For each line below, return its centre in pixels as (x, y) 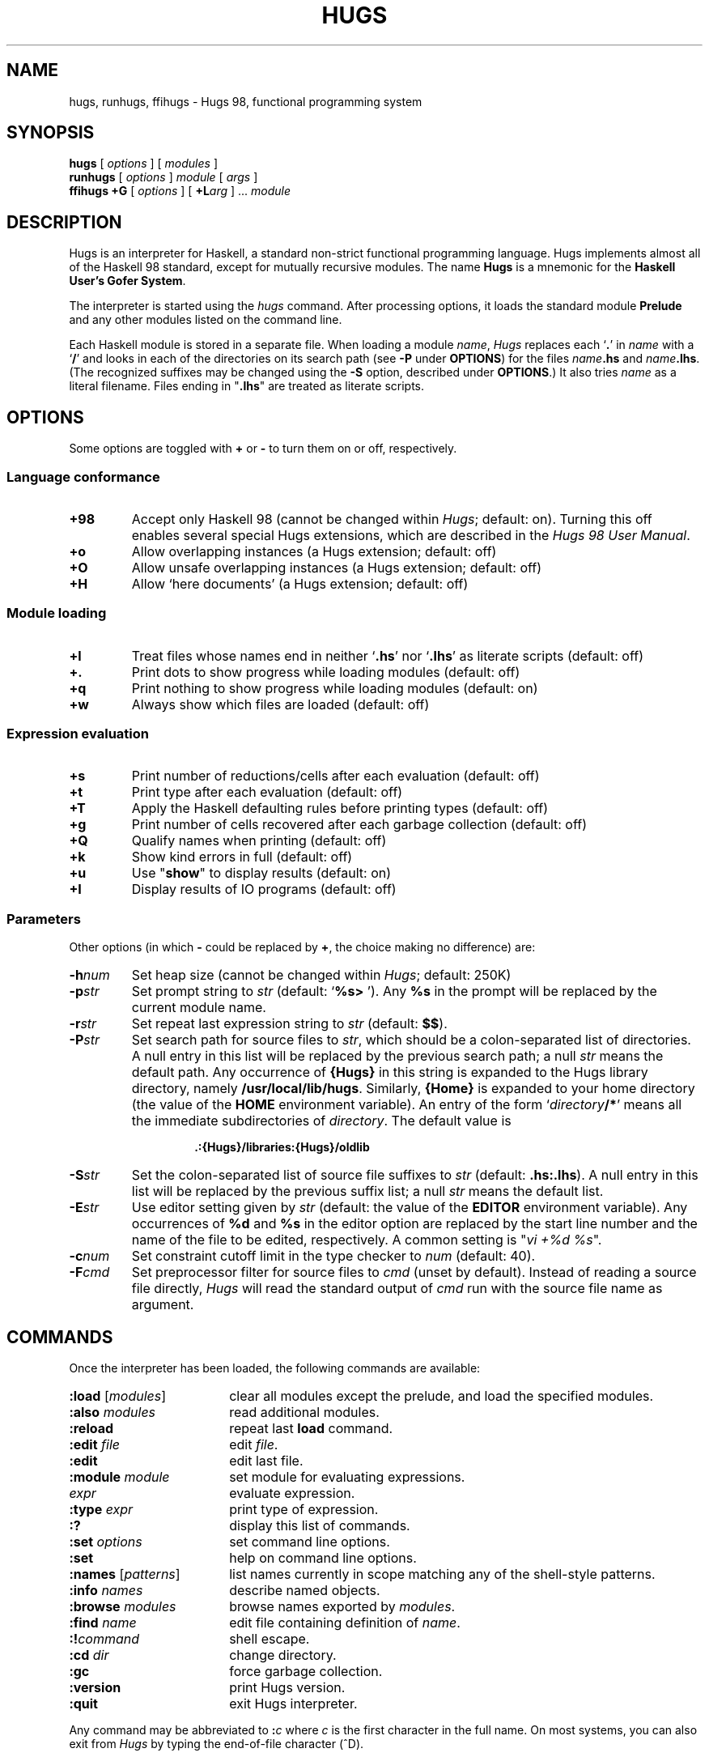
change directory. (283, 1655)
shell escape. (270, 1638)
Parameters (44, 919)
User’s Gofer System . (127, 281)
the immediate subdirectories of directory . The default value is (321, 1121)
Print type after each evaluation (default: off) (267, 792)
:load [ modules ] (118, 1395)
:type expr (101, 1509)
